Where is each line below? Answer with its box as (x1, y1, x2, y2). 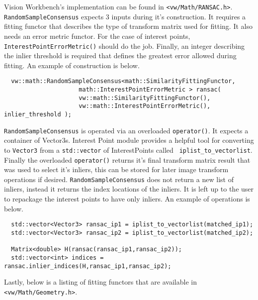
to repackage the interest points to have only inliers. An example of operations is (4, 194, 250, 204)
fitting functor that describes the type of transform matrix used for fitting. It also (4, 21, 253, 31)
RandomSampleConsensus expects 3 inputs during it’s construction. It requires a (4, 11, 246, 21)
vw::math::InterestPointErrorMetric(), (79, 102, 211, 110)
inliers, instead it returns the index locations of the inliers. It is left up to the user (4, 184, 254, 194)
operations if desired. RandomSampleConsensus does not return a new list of (4, 174, 234, 184)
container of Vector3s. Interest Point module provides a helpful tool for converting (4, 135, 254, 145)
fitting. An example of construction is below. (4, 60, 140, 70)
